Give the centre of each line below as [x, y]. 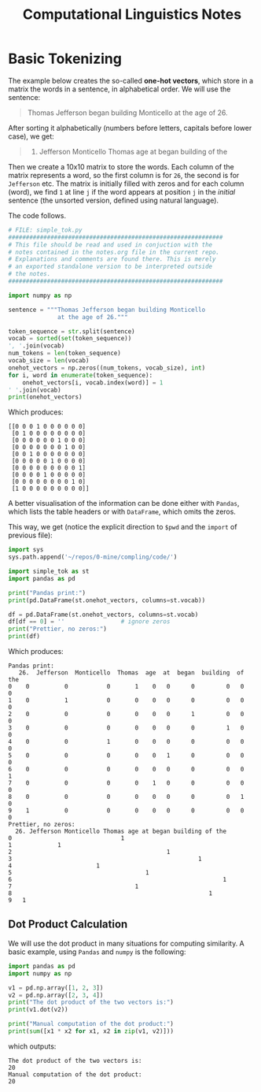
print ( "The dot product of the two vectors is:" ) [91, 1002]
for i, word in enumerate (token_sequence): [81, 375]
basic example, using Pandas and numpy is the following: [97, 952]
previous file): [30, 535]
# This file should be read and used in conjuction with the [110, 245]
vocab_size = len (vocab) [49, 361]
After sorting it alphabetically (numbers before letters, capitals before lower [130, 128]
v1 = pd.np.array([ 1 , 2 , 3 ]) [56, 988]
